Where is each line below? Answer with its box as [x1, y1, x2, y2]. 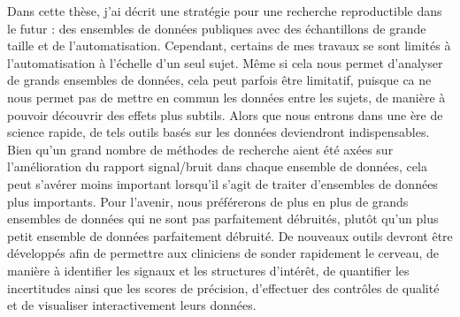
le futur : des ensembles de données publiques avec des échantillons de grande [7, 19, 426, 37]
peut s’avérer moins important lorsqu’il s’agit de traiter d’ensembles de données [7, 174, 438, 192]
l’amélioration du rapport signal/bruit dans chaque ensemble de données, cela [7, 157, 427, 176]
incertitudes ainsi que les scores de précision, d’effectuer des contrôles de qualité [7, 278, 440, 297]
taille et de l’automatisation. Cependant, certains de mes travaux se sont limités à [7, 36, 451, 55]
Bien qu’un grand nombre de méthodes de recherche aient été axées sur [7, 140, 394, 158]
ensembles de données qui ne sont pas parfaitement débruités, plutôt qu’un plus [7, 209, 439, 228]
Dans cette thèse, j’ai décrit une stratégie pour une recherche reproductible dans [7, 2, 442, 19]
